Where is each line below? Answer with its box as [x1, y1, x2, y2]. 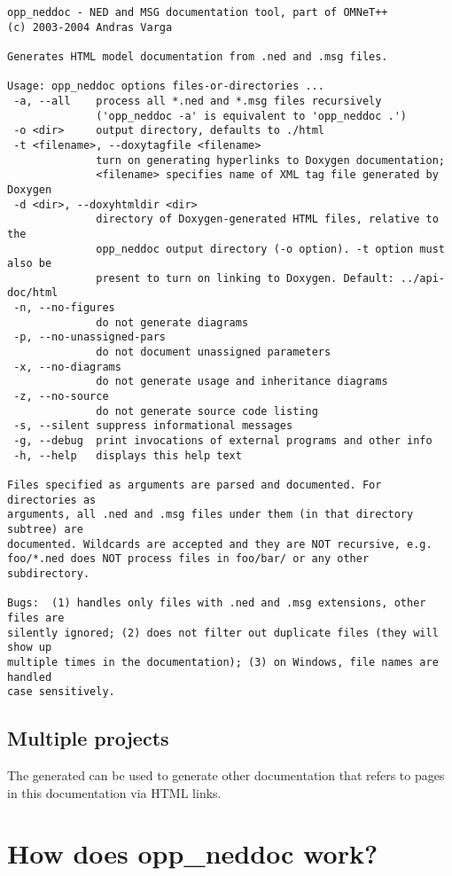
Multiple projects [7, 724, 169, 752]
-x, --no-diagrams [13, 360, 121, 373]
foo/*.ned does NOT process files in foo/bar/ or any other [7, 552, 370, 566]
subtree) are [7, 522, 83, 536]
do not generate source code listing [96, 404, 318, 418]
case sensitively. [7, 685, 115, 699]
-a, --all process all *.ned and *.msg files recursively [13, 94, 382, 107]
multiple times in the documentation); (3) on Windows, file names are [7, 655, 439, 669]
